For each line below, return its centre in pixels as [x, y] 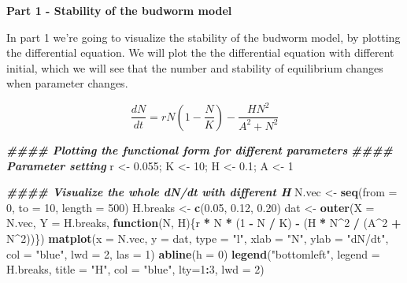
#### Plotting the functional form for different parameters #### [200, 149]
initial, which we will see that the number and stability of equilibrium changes [195, 67]
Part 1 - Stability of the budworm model [119, 10]
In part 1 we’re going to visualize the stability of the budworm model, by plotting [203, 37]
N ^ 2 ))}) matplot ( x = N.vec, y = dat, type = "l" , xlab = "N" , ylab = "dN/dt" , [198, 238]
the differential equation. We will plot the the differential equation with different [200, 52]
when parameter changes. [67, 83]
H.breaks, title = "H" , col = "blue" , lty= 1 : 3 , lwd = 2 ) [135, 269]
